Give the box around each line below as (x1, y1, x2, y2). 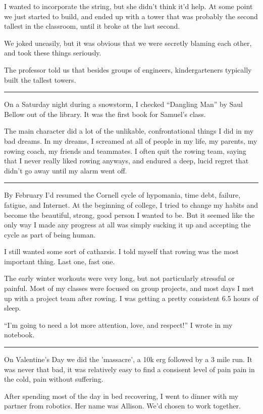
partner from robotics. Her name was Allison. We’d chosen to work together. (4, 400, 241, 411)
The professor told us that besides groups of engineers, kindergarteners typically (4, 64, 252, 75)
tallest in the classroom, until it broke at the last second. (4, 21, 180, 31)
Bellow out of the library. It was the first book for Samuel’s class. (4, 108, 206, 119)
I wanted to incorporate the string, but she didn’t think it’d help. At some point (4, 1, 253, 11)
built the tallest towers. (4, 74, 76, 85)
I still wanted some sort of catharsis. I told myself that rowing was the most (4, 246, 239, 257)
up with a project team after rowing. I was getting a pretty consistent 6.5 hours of (4, 292, 258, 303)
